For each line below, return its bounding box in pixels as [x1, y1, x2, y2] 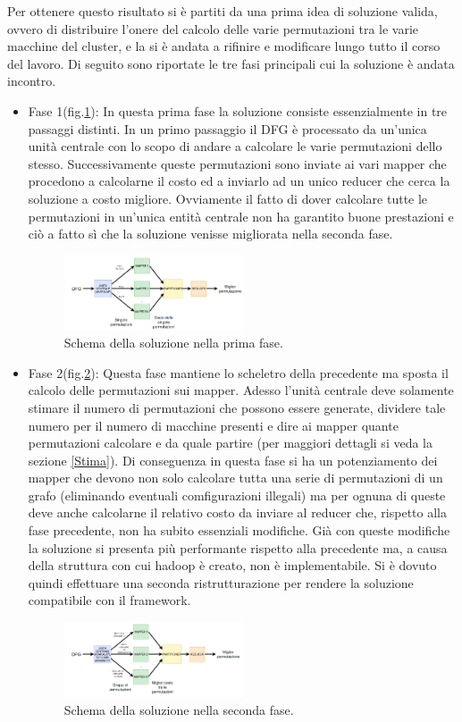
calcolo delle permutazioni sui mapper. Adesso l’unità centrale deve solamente [28, 381, 454, 399]
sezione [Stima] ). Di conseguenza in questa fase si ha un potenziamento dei [28, 450, 438, 469]
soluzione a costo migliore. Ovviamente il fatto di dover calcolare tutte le [28, 189, 428, 207]
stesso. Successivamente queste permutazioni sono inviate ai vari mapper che [28, 154, 447, 172]
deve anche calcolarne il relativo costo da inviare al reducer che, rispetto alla [28, 503, 447, 522]
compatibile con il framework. [28, 591, 191, 609]
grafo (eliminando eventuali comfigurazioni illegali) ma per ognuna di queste [28, 485, 446, 504]
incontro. [7, 71, 56, 90]
